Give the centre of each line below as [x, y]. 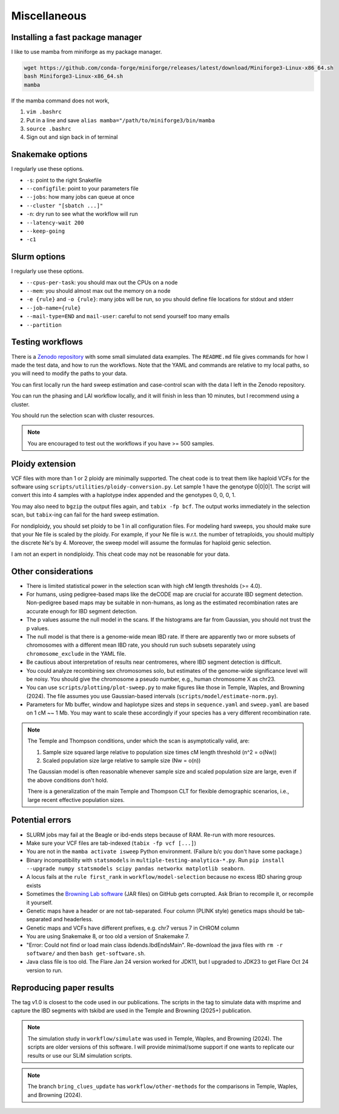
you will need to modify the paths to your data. [69, 373]
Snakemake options [49, 155]
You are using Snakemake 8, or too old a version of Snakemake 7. [108, 936]
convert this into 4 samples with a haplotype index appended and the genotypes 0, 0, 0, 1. [123, 495]
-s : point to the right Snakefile [64, 180]
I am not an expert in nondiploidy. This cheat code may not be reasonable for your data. [120, 554]
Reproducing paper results [63, 988]
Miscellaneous [49, 16]
